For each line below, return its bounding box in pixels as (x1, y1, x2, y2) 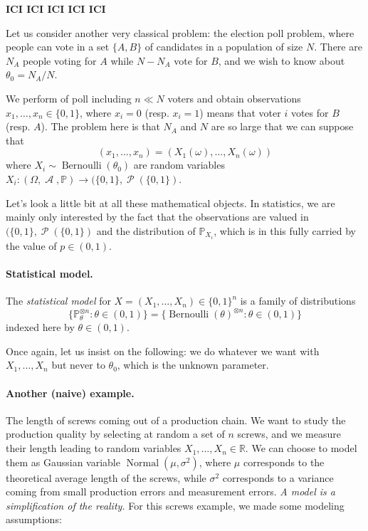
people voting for (23, 53, 97, 68)
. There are (314, 39, 362, 54)
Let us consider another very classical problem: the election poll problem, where (6, 25, 354, 40)
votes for (290, 105, 329, 120)
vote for (174, 53, 208, 68)
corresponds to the (243, 454, 325, 469)
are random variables (133, 157, 225, 172)
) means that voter (199, 105, 281, 120)
